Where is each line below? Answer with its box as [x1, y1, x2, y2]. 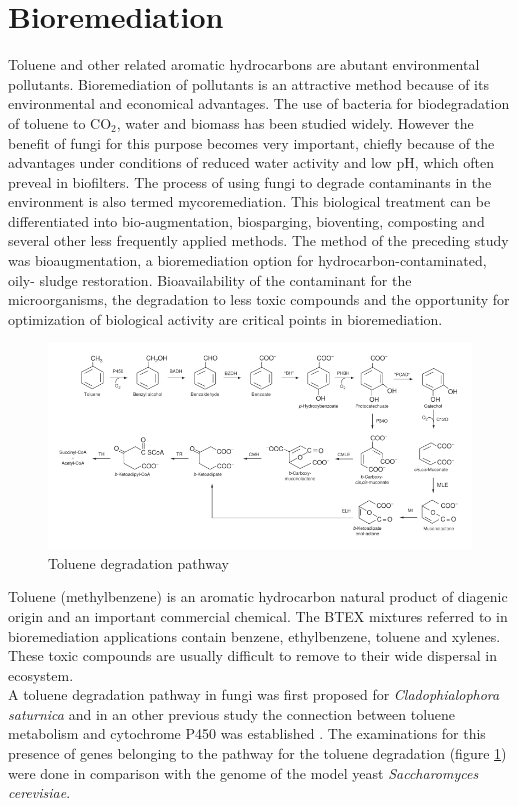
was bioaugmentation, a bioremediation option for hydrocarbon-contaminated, [8, 250, 487, 271]
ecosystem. [8, 664, 74, 685]
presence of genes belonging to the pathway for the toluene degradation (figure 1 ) [8, 743, 507, 764]
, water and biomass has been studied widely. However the [116, 112, 474, 133]
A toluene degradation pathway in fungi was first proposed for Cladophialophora [8, 684, 500, 705]
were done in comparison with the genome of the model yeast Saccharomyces [8, 762, 479, 783]
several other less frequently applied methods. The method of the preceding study [8, 230, 509, 251]
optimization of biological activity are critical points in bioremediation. [8, 308, 443, 329]
